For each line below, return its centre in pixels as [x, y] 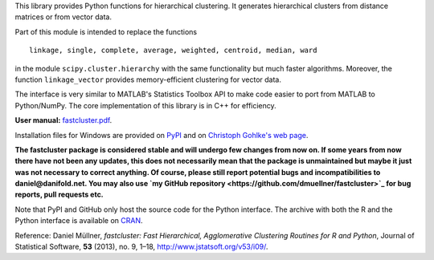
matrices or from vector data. [63, 17]
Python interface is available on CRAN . [79, 221]
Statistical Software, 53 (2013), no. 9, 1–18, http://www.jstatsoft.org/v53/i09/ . [141, 247]
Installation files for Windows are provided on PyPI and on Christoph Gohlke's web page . [162, 135]
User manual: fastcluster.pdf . [63, 120]
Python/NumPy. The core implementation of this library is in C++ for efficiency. [145, 105]
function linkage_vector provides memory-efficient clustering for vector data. [148, 79]
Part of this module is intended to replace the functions [106, 31]
